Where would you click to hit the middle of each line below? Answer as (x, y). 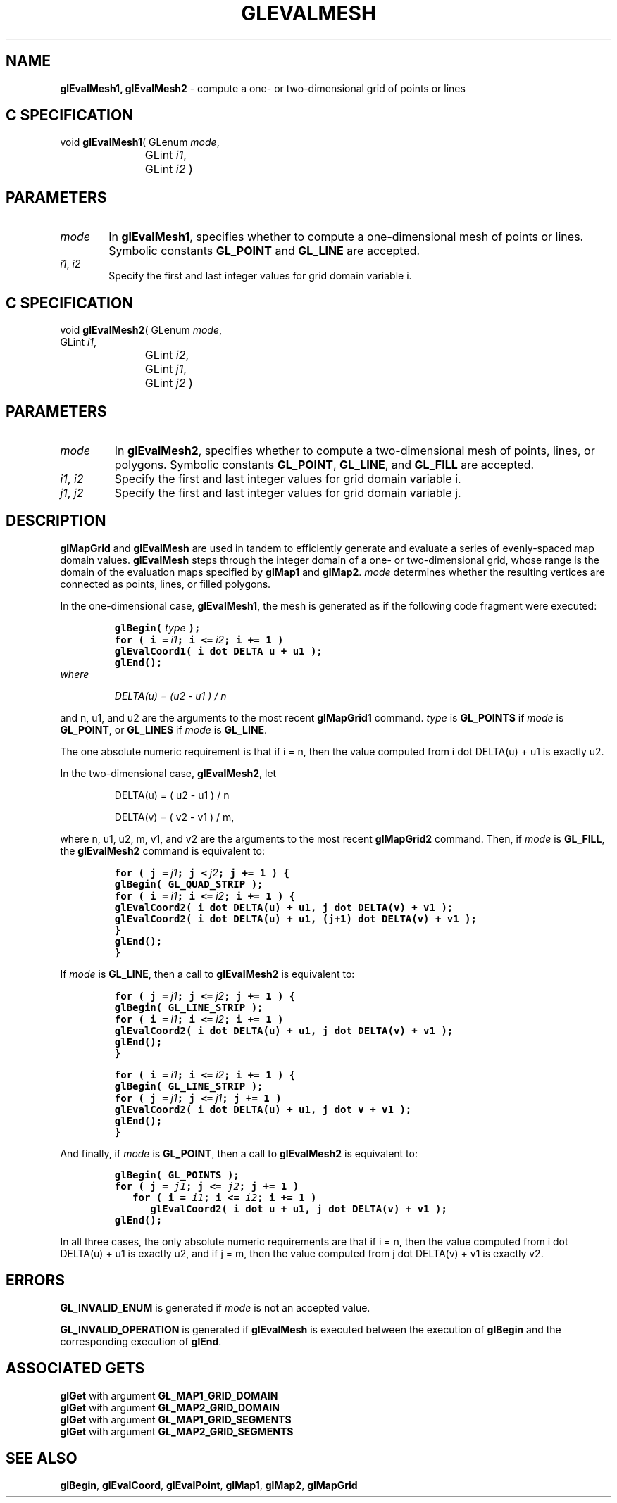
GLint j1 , (166, 369)
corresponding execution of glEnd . (141, 1341)
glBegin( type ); (157, 627)
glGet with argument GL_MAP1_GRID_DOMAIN (169, 1395)
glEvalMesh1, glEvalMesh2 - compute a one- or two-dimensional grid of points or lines (263, 88)
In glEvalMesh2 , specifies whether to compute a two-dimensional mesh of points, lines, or (355, 450)
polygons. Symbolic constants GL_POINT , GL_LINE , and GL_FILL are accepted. (324, 464)
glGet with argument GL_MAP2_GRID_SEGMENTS (177, 1431)
